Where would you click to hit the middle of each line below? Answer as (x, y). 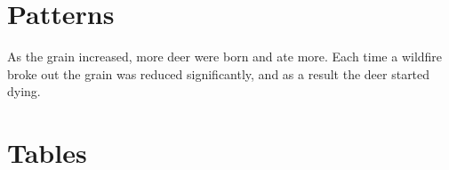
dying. (24, 91)
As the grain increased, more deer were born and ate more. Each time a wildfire (225, 57)
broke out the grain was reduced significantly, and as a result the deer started (219, 73)
